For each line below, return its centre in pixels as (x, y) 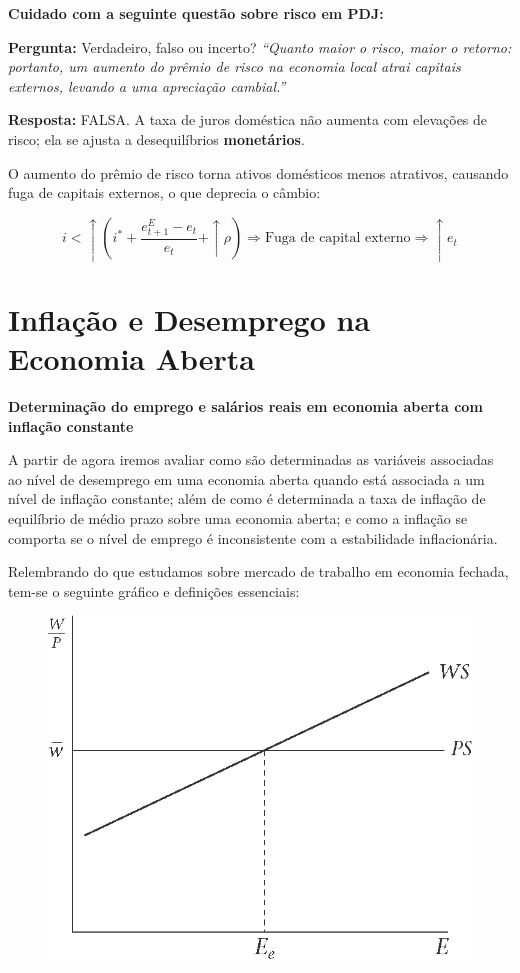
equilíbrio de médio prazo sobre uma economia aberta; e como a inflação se (238, 517)
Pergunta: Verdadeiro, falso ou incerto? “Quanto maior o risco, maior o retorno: (260, 46)
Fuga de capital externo (337, 238)
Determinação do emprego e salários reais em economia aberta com (245, 405)
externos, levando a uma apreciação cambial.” (147, 85)
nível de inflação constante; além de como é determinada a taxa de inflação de (247, 498)
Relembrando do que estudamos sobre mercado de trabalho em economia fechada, (258, 571)
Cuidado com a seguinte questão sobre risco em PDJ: (196, 13)
